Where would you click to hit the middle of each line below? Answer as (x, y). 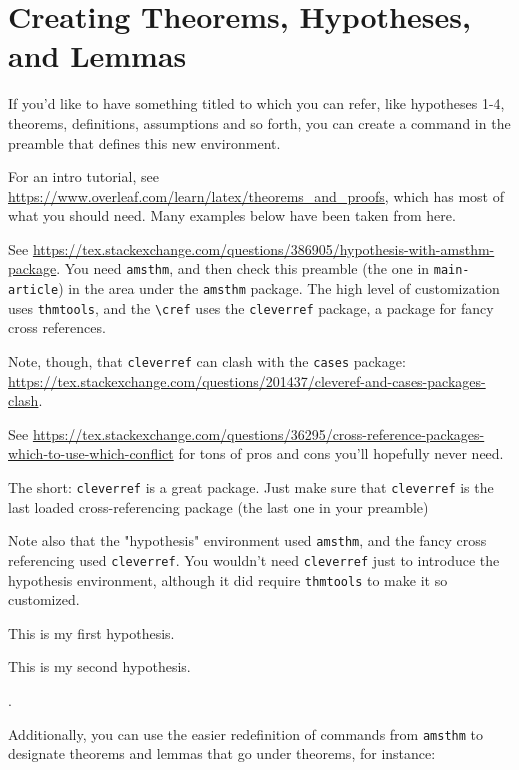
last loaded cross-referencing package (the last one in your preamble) (218, 506)
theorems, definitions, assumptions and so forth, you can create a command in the (259, 122)
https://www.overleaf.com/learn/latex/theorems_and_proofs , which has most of (256, 195)
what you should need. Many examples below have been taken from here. (232, 215)
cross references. (57, 327)
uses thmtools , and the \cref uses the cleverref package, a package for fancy (251, 307)
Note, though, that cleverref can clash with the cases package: (207, 361)
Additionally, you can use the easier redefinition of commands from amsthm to (245, 733)
